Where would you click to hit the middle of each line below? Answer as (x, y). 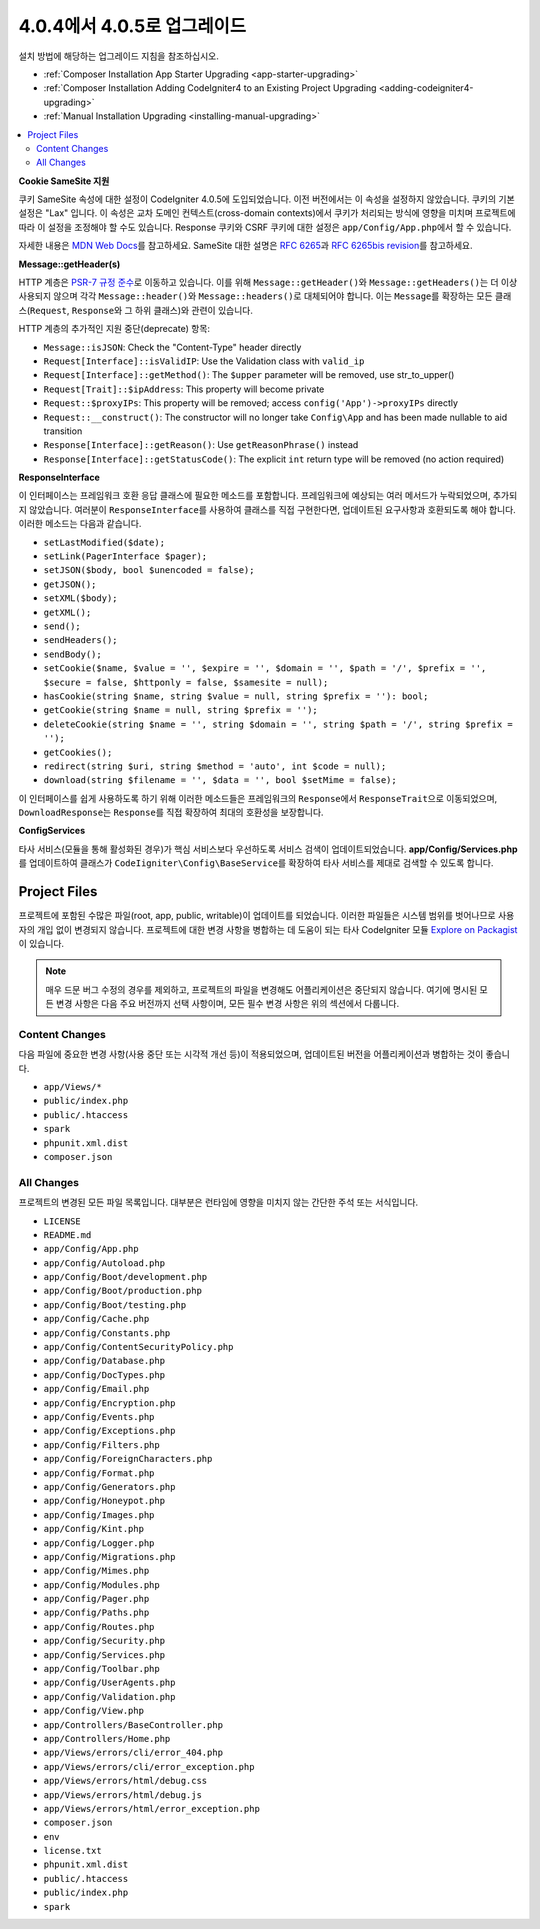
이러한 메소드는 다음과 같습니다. (80, 524)
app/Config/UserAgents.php (109, 1683)
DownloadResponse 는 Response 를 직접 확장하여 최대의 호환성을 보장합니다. (171, 812)
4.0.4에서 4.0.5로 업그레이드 (132, 26)
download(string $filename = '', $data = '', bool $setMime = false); (220, 780)
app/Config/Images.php (99, 1514)
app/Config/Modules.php (101, 1584)
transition (63, 431)
